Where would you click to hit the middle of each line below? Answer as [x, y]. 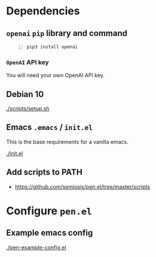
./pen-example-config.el [36, 247]
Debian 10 [25, 94]
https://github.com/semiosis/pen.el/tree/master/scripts [82, 186]
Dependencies [43, 11]
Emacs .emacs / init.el [49, 127]
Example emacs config [50, 233]
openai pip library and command [67, 33]
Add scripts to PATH [44, 172]
